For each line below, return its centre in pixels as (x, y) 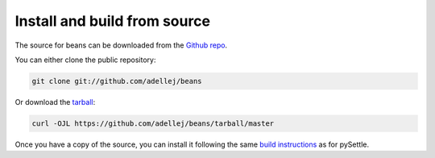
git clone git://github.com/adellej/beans (117, 81)
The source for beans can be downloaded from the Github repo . (121, 45)
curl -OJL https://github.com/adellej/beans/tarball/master (153, 123)
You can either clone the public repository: (85, 60)
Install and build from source (113, 21)
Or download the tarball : (55, 102)
